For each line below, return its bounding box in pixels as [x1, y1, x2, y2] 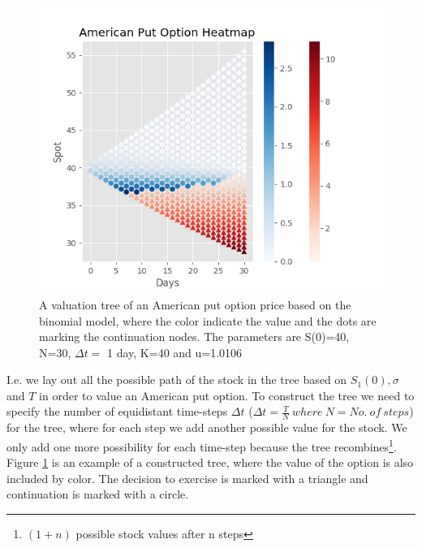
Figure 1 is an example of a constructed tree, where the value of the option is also [6, 454, 414, 471]
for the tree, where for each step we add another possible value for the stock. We [6, 419, 407, 436]
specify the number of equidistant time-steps [6, 403, 228, 420]
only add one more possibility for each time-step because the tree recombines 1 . [6, 435, 397, 455]
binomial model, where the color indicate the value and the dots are [39, 312, 377, 329]
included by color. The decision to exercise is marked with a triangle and [6, 469, 368, 486]
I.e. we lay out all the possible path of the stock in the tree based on [6, 371, 347, 388]
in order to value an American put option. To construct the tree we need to [39, 386, 415, 403]
